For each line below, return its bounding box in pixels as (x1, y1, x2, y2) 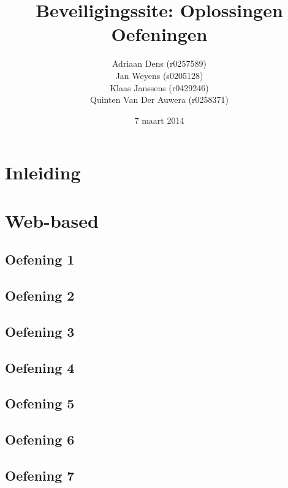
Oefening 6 (5, 430, 75, 449)
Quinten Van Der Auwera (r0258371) (90, 93, 229, 106)
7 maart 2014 (134, 113, 184, 126)
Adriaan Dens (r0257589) (112, 57, 207, 70)
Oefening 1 (5, 250, 75, 269)
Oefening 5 (5, 394, 75, 413)
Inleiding (5, 160, 81, 185)
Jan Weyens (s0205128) (115, 69, 203, 81)
